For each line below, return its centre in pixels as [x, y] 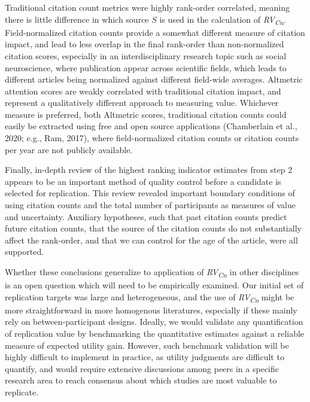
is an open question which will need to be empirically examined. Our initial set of [154, 285]
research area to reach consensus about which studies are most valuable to [141, 380]
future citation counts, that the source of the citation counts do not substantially [153, 228]
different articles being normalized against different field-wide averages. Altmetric [154, 79]
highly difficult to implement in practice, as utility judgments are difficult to [145, 357]
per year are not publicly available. [69, 149]
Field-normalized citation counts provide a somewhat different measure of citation [155, 32]
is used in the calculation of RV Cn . [223, 20]
